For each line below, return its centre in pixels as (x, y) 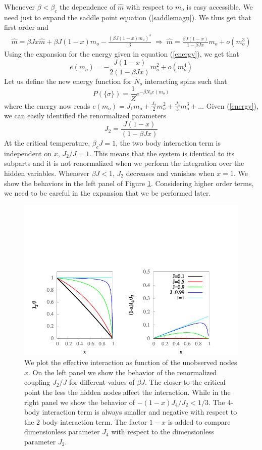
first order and (27, 27)
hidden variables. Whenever (47, 173)
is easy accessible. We (220, 7)
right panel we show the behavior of (80, 402)
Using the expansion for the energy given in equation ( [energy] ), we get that (122, 54)
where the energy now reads (47, 105)
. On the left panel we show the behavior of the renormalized (123, 372)
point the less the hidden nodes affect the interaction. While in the (127, 392)
